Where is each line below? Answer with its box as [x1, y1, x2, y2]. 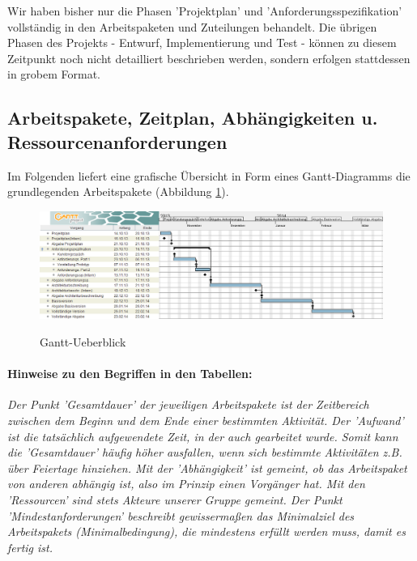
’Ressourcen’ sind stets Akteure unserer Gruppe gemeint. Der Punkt [7, 491, 343, 508]
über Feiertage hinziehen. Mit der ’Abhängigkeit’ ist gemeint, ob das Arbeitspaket [7, 459, 407, 476]
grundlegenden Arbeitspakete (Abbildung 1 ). [7, 183, 229, 200]
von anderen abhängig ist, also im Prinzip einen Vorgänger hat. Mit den [7, 475, 365, 492]
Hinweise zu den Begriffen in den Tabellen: [7, 365, 253, 382]
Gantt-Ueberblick [40, 334, 126, 351]
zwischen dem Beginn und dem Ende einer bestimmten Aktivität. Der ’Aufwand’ [7, 412, 404, 429]
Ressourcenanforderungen [7, 129, 228, 154]
